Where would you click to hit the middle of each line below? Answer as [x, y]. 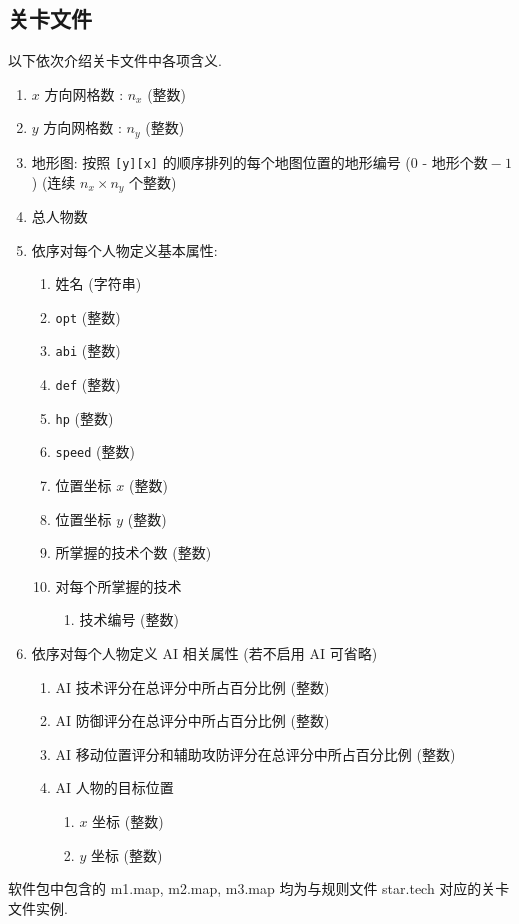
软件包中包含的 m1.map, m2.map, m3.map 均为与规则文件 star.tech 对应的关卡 [259, 888]
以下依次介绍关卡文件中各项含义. [115, 60]
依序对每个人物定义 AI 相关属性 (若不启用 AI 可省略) [204, 652]
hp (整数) [84, 417]
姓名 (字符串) [98, 283]
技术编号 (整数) [129, 619]
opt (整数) [88, 316]
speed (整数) [95, 451]
